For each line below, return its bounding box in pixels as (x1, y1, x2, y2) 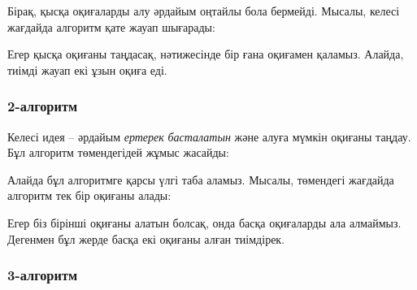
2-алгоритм (7, 96, 78, 116)
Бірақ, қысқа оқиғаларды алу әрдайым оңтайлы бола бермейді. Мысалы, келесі (7, 2, 400, 19)
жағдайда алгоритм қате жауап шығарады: (7, 18, 215, 35)
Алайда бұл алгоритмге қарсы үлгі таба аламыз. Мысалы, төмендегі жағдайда (7, 171, 394, 188)
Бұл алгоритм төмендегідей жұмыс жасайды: (7, 144, 229, 161)
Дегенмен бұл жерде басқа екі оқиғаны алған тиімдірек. (7, 230, 285, 247)
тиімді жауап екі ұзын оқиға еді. (7, 61, 167, 78)
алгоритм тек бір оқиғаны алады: (7, 187, 172, 204)
